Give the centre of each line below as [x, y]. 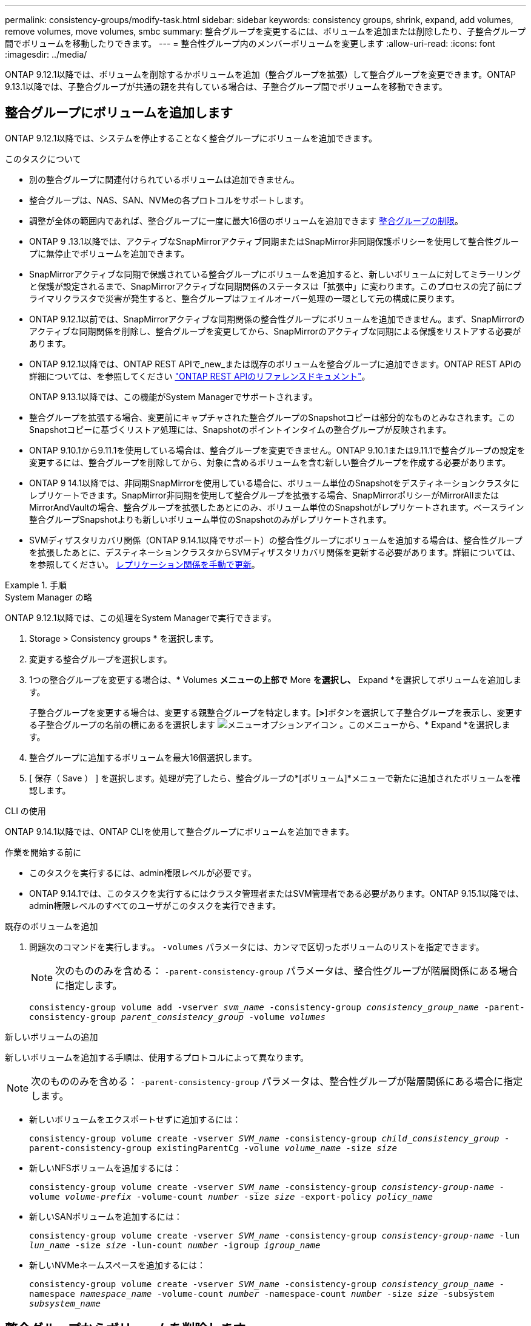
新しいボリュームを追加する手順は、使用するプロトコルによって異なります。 [157, 1057]
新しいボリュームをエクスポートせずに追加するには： [135, 1119]
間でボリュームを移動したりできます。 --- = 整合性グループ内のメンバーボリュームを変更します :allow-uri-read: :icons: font [250, 43]
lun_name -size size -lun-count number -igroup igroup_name [175, 1245]
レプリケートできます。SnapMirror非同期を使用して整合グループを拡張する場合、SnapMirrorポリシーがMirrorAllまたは [264, 495]
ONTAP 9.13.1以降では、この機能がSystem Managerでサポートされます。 [173, 396]
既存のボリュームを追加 [52, 926]
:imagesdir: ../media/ [46, 54]
